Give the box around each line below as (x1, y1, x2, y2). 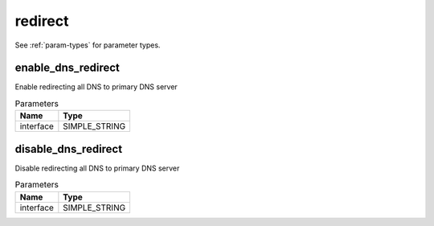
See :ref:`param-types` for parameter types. (14, 40, 161, 50)
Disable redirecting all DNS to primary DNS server (14, 163, 180, 173)
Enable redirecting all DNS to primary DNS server (14, 82, 178, 92)
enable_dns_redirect (14, 61, 121, 75)
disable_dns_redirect (14, 142, 123, 156)
